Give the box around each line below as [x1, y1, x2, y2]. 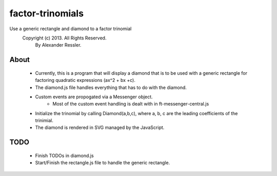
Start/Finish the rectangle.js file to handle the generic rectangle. [35, 160, 170, 166]
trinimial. [35, 118, 53, 124]
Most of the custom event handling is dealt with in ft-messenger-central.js [52, 101, 209, 107]
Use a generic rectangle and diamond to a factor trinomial [9, 26, 132, 32]
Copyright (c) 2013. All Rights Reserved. [22, 35, 107, 41]
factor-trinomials [9, 8, 84, 19]
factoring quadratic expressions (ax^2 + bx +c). [35, 77, 135, 83]
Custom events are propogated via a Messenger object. [35, 94, 153, 100]
